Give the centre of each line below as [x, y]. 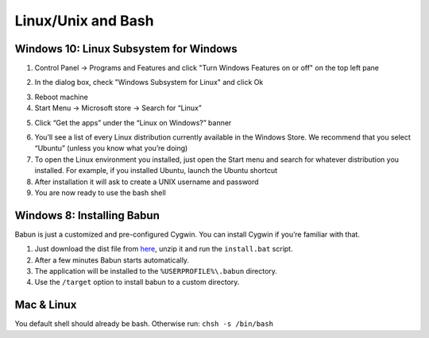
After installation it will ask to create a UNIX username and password [147, 182]
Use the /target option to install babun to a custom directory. [137, 282]
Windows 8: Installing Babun [87, 215]
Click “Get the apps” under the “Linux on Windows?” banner [133, 122]
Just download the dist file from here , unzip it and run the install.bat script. [164, 249]
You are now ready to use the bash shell [100, 192]
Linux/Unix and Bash [84, 21]
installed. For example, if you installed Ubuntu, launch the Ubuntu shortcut [156, 171]
